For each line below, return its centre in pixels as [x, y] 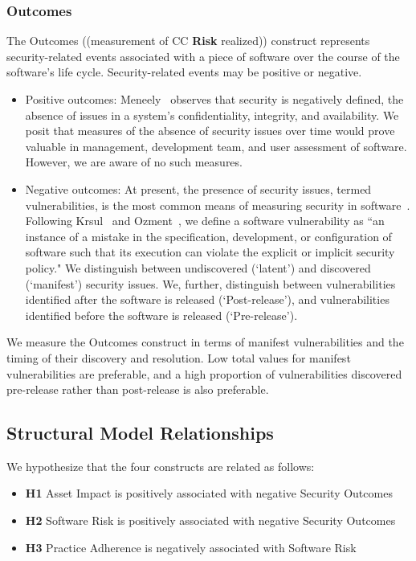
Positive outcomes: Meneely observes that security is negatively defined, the [214, 99]
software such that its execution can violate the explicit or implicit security [210, 252]
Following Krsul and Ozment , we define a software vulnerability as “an [205, 221]
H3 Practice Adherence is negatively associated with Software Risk [191, 547]
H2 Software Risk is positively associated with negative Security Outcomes [210, 520]
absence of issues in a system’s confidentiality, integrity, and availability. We [212, 115]
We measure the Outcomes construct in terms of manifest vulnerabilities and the [205, 342]
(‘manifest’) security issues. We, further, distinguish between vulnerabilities [210, 283]
